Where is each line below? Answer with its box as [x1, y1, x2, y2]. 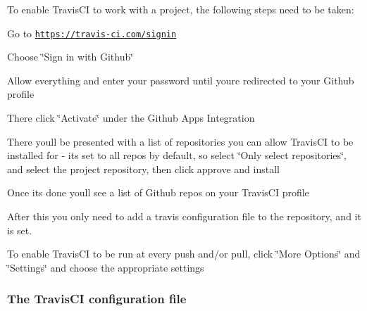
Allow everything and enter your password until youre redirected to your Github [7, 72, 354, 87]
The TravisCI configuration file [7, 290, 187, 307]
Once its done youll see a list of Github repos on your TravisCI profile [7, 185, 309, 200]
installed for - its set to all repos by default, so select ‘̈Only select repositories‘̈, [7, 148, 347, 163]
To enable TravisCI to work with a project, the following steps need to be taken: [7, 2, 354, 16]
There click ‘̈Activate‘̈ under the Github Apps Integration [7, 110, 255, 125]
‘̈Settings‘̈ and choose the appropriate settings [7, 260, 204, 274]
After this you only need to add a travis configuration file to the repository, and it [7, 209, 361, 223]
